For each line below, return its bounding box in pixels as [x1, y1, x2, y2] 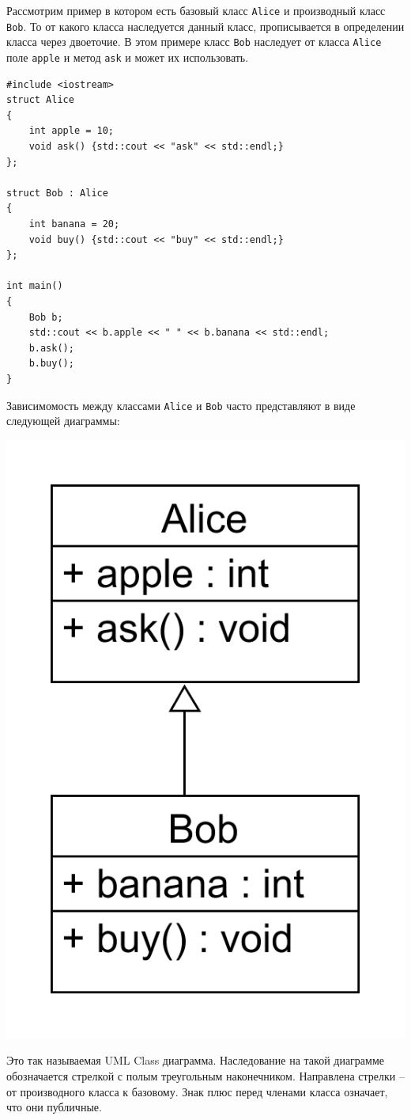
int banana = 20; [28, 218, 120, 230]
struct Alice [6, 94, 74, 106]
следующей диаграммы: [6, 412, 120, 429]
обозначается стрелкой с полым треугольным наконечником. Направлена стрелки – [6, 1067, 405, 1084]
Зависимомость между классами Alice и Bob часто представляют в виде [6, 397, 356, 413]
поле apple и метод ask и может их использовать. [6, 48, 249, 65]
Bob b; [28, 311, 63, 323]
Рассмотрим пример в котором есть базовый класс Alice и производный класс [6, 2, 386, 18]
